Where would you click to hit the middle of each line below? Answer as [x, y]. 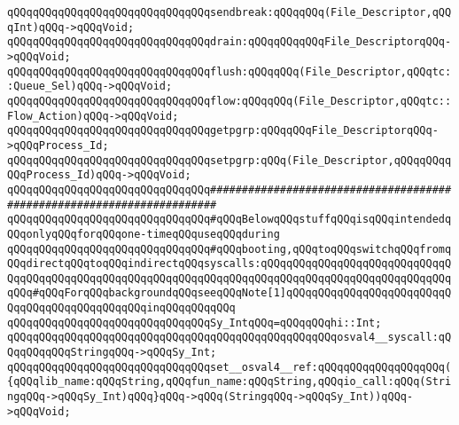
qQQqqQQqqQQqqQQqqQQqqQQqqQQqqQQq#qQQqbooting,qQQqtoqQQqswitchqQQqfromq [229, 249]
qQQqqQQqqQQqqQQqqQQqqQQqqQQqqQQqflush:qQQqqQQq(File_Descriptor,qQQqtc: [229, 71]
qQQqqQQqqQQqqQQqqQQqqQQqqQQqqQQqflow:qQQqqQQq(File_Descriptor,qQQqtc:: [229, 101]
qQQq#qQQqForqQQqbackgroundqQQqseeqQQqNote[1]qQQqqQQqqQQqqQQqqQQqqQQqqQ [229, 293]
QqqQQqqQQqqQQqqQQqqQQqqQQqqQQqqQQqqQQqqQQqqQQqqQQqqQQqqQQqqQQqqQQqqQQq [229, 278]
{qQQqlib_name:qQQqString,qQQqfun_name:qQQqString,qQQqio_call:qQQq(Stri [229, 382]
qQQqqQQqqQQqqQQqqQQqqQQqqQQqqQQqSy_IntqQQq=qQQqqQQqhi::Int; [194, 323]
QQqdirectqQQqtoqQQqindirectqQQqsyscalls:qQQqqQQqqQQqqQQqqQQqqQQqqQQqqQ [229, 264]
